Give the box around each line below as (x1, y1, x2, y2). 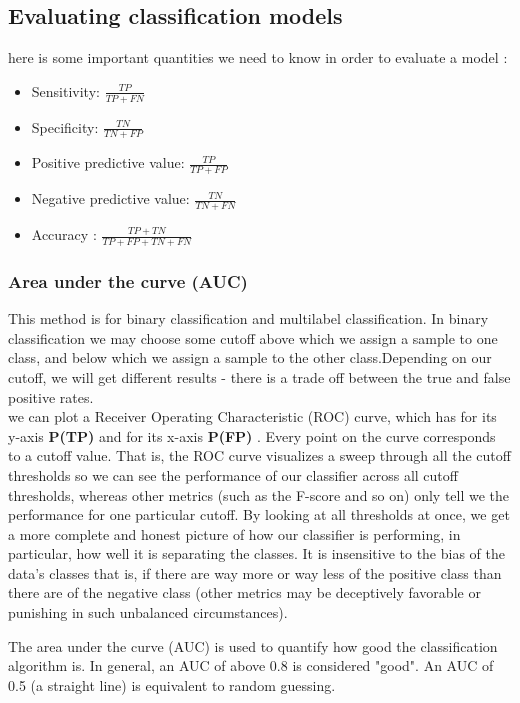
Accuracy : (31, 224, 97, 245)
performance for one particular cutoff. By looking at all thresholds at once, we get (8, 504, 510, 525)
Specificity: (31, 116, 99, 137)
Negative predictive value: (31, 188, 190, 209)
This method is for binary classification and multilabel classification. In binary (8, 308, 489, 329)
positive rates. (8, 386, 94, 407)
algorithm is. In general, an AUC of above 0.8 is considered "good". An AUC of (8, 655, 494, 676)
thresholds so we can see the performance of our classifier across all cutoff (8, 464, 458, 485)
